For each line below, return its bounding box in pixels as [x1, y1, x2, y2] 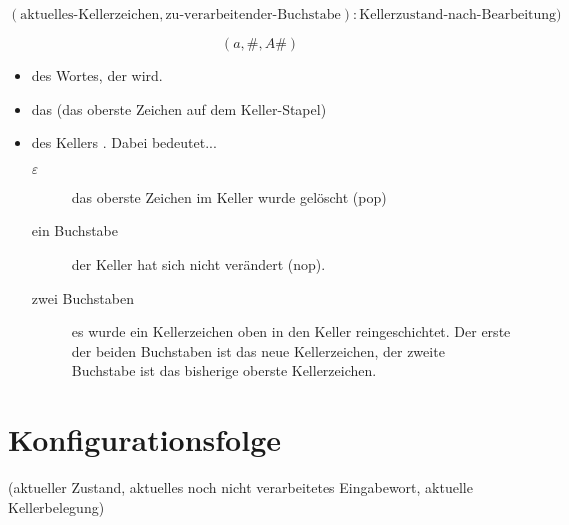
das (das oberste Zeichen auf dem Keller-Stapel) [31, 98, 327, 119]
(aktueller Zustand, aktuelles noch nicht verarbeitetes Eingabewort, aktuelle [8, 477, 473, 498]
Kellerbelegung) [8, 496, 105, 517]
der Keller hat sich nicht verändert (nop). [71, 253, 326, 274]
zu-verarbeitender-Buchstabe [165, 8, 341, 22]
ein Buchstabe [31, 220, 119, 241]
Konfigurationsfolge [8, 419, 282, 460]
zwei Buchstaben [31, 287, 134, 308]
